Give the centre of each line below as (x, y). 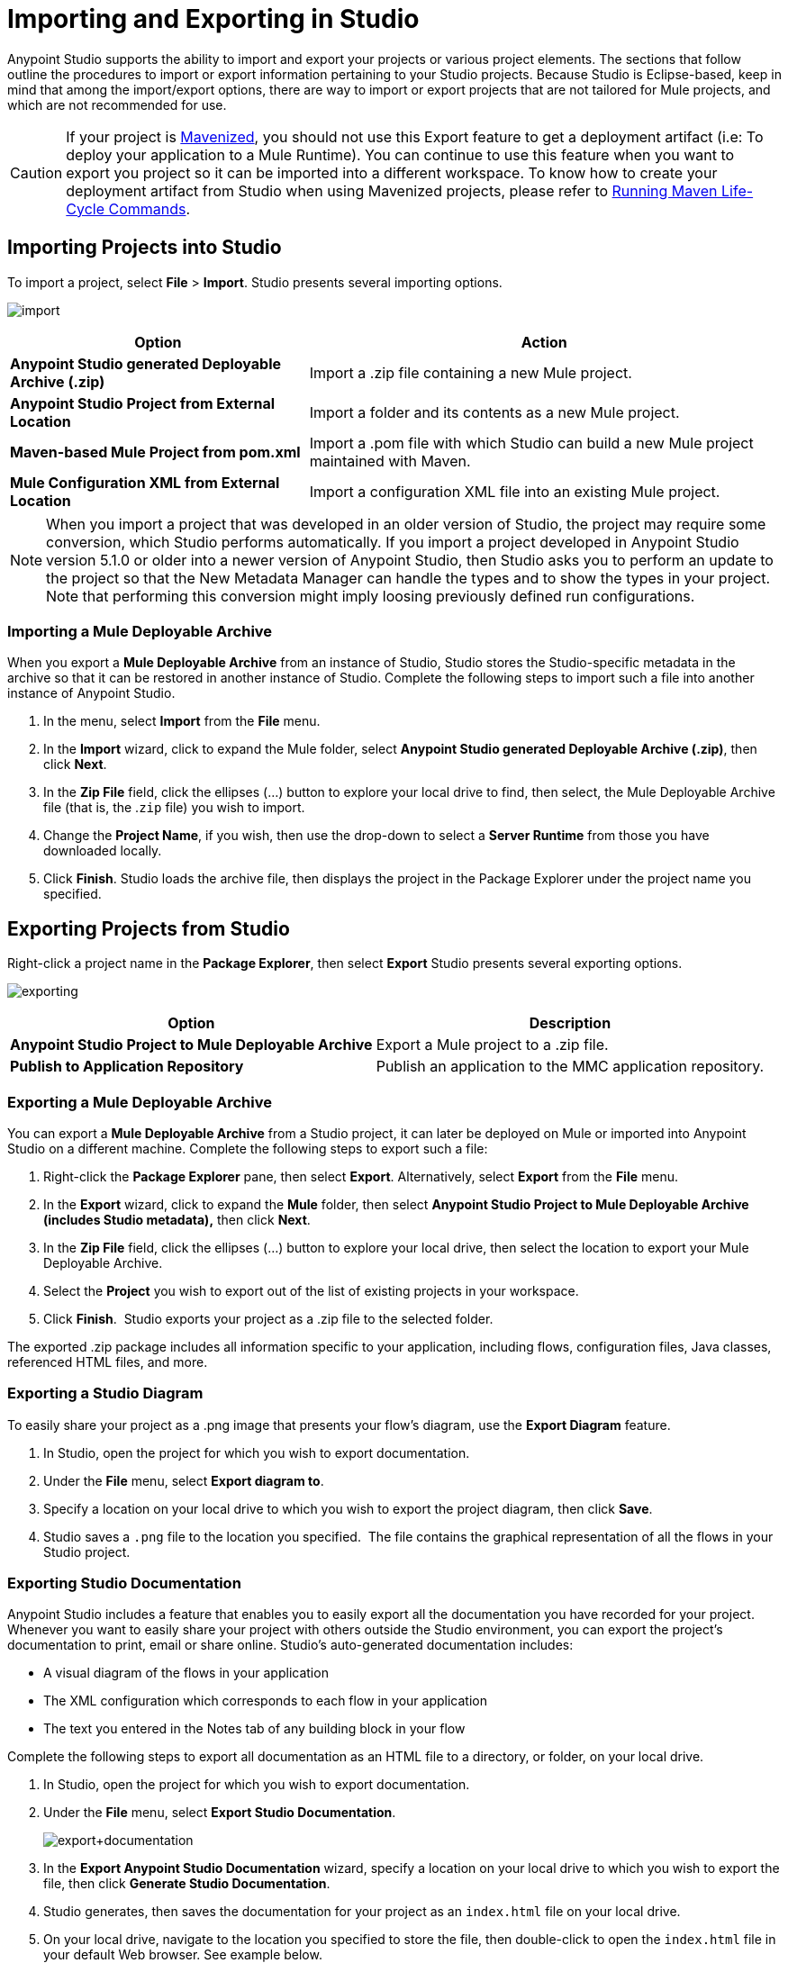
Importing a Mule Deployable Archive (140, 631)
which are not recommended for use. (117, 104)
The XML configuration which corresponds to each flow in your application (265, 1701)
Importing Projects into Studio (145, 248)
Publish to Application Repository (127, 1067)
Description (570, 1023)
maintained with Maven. (390, 461)
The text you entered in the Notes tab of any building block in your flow (254, 1729)
